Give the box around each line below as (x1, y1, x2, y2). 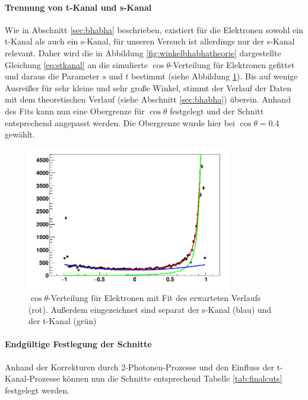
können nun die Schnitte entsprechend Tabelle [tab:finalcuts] (62, 372, 282, 385)
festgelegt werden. (5, 383, 69, 396)
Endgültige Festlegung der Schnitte (5, 338, 152, 350)
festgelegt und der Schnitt (170, 104, 264, 117)
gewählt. (5, 128, 35, 140)
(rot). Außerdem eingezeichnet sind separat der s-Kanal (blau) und (28, 303, 272, 315)
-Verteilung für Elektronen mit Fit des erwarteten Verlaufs (48, 291, 261, 303)
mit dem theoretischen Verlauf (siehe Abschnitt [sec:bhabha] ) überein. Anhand (5, 93, 291, 105)
